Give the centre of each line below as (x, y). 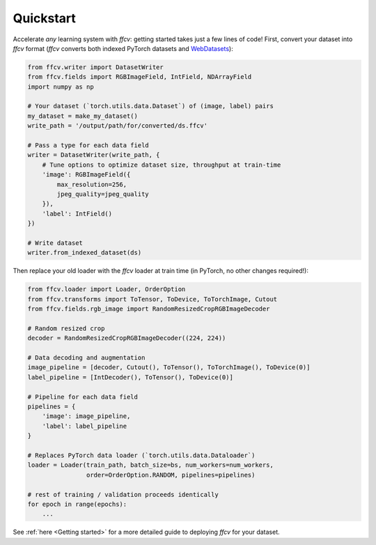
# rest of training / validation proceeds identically (123, 494)
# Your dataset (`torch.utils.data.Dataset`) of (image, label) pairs (151, 106)
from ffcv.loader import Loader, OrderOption (107, 289)
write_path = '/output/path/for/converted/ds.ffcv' (118, 126)
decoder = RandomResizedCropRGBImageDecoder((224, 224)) (127, 338)
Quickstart (45, 18)
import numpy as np (61, 87)
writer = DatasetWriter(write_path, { (94, 155)
